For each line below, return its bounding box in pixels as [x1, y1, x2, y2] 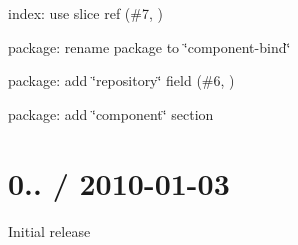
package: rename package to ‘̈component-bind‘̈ [8, 36, 291, 57]
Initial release [8, 220, 91, 241]
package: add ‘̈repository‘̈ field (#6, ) [8, 70, 235, 91]
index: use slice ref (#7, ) [8, 3, 163, 23]
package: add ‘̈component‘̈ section [8, 103, 214, 124]
